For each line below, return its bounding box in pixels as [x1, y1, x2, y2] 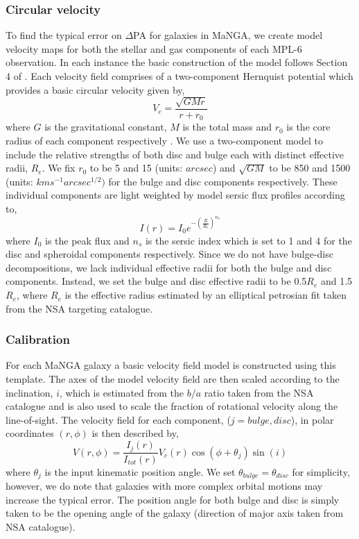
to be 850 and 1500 [269, 160, 351, 175]
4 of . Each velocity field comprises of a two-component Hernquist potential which [6, 69, 353, 83]
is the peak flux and [45, 233, 130, 247]
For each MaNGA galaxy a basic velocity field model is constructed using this [6, 358, 336, 372]
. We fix [42, 160, 76, 175]
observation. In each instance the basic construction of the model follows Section [6, 55, 348, 69]
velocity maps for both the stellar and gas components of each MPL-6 [6, 41, 302, 56]
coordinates [6, 426, 54, 440]
